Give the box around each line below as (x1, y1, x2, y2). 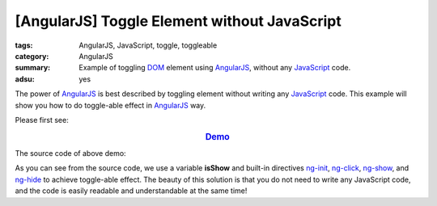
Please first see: (15, 115, 69, 124)
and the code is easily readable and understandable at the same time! (15, 186, 248, 195)
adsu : (15, 74, 36, 84)
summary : (15, 63, 51, 73)
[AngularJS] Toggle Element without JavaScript (15, 12, 342, 30)
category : (15, 51, 49, 61)
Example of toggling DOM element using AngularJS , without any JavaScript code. (78, 63, 351, 73)
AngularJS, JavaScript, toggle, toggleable (78, 40, 218, 50)
